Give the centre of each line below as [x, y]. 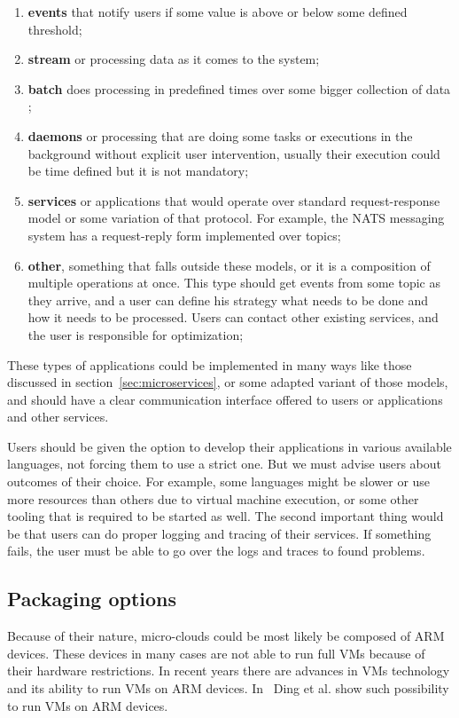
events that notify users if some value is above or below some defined [218, 12]
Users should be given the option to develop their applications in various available [229, 446]
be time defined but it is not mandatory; [138, 171]
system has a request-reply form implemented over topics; [184, 235]
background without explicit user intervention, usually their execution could [234, 153]
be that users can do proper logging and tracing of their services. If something [219, 533]
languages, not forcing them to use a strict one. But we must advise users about [225, 464]
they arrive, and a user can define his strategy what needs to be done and [228, 300]
